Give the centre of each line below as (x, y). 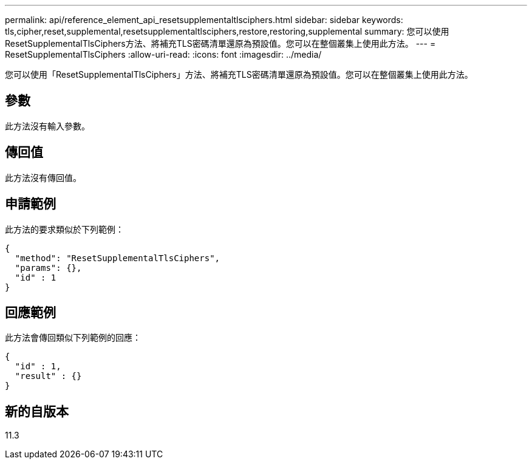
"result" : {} (48, 376)
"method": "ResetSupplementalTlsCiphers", (118, 258)
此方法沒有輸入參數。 (47, 126)
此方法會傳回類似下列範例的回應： (73, 338)
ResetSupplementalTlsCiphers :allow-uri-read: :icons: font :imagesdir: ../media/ (163, 54)
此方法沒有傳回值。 (43, 177)
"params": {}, (48, 268)
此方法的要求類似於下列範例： (64, 229)
